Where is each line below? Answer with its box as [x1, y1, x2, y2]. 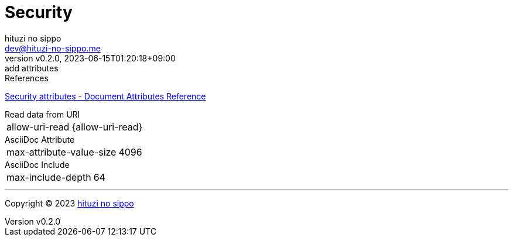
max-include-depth [6, 171, 91, 183]
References [5, 73, 49, 83]
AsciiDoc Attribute [5, 134, 75, 144]
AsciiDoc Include [5, 159, 70, 170]
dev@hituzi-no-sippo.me [5, 43, 101, 53]
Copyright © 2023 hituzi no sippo [5, 198, 134, 208]
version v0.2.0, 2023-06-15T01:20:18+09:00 [5, 53, 176, 63]
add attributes [5, 63, 59, 73]
